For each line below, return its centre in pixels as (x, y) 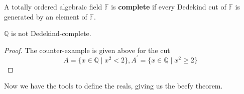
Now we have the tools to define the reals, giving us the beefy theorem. (113, 86)
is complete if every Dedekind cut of (169, 6)
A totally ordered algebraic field (53, 6)
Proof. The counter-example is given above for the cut (87, 50)
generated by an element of (46, 16)
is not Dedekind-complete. (51, 33)
